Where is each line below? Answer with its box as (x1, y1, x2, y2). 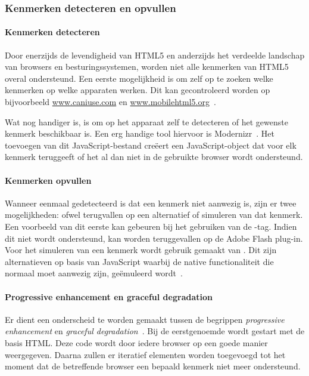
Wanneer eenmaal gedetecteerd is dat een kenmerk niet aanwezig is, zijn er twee (5, 196, 296, 209)
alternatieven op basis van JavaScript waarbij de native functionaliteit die (5, 255, 274, 267)
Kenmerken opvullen (5, 174, 92, 186)
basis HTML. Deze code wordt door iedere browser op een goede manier (5, 336, 268, 349)
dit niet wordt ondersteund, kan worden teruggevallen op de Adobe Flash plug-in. (5, 232, 303, 244)
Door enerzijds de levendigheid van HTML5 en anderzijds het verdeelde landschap (5, 48, 305, 61)
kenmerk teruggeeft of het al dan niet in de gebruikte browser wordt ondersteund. (5, 150, 303, 163)
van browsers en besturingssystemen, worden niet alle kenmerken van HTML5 (5, 60, 289, 73)
